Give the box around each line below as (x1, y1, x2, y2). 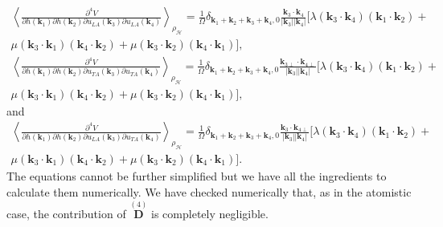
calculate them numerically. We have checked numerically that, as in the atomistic (6, 183, 412, 200)
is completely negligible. (151, 205, 269, 222)
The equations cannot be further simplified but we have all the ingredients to (6, 168, 387, 184)
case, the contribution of (6, 205, 126, 222)
